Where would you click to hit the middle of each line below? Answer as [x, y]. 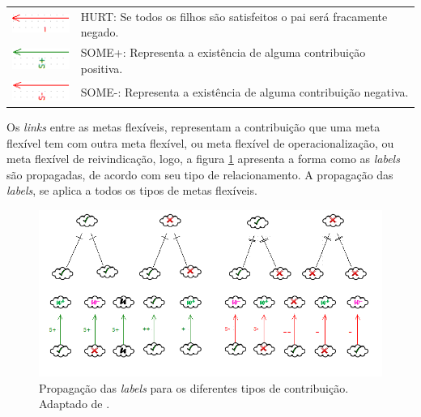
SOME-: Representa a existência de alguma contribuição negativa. [245, 92]
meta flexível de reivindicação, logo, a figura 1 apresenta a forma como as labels [203, 159]
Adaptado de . [74, 404]
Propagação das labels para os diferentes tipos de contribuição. [194, 387]
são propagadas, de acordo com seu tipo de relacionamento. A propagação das [200, 174]
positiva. [102, 68]
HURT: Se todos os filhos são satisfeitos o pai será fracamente [234, 16]
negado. [100, 32]
